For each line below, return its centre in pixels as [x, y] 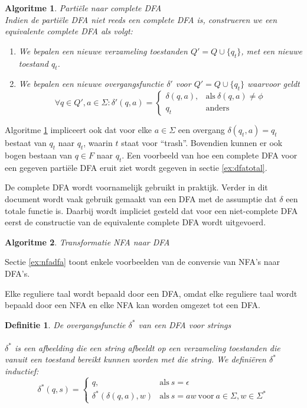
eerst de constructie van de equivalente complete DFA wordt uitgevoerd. [135, 222]
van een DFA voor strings [185, 324]
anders [218, 109]
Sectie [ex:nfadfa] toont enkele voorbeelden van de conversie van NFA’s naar [142, 262]
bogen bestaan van [39, 155]
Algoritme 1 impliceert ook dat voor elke [78, 130]
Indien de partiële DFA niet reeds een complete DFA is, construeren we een [141, 19]
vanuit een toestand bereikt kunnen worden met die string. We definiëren [135, 359]
